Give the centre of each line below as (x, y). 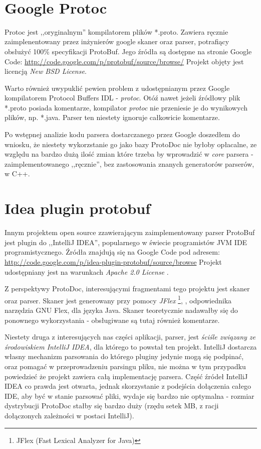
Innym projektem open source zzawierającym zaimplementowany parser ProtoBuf (130, 232)
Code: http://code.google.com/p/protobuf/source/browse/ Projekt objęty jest (124, 61)
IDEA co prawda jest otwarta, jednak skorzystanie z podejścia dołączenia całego (128, 386)
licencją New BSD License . (46, 71)
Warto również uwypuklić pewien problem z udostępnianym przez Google (117, 88)
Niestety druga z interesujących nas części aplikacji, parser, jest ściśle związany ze (130, 337)
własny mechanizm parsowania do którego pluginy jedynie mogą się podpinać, (124, 356)
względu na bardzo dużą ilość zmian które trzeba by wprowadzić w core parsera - (129, 154)
